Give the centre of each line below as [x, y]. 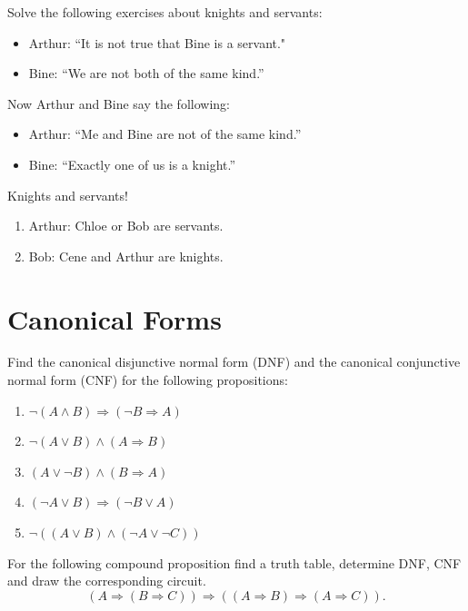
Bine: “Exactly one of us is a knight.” [132, 164]
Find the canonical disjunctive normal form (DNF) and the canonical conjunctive [234, 362]
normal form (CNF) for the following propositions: [148, 380]
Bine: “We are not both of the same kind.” [146, 73]
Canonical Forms [115, 318]
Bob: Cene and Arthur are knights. [126, 256]
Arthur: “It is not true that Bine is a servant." [157, 42]
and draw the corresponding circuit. [107, 581]
